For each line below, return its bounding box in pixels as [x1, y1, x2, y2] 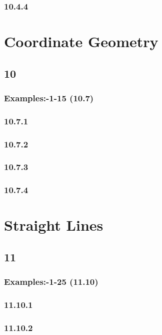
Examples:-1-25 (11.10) [4, 275, 98, 288]
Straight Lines [4, 215, 103, 235]
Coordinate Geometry [4, 31, 158, 52]
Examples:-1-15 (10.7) [4, 91, 94, 104]
